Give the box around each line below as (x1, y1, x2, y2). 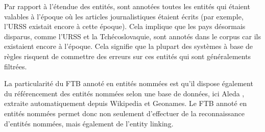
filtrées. (4, 61, 27, 71)
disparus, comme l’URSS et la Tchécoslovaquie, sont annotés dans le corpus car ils (4, 31, 261, 41)
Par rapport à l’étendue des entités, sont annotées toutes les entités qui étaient (4, 1, 250, 11)
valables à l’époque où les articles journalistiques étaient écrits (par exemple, (4, 11, 244, 21)
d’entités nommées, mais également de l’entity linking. (4, 118, 174, 128)
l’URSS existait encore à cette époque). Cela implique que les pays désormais (4, 21, 246, 32)
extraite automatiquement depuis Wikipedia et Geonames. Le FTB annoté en (4, 98, 247, 109)
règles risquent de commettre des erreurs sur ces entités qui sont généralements (4, 50, 251, 61)
